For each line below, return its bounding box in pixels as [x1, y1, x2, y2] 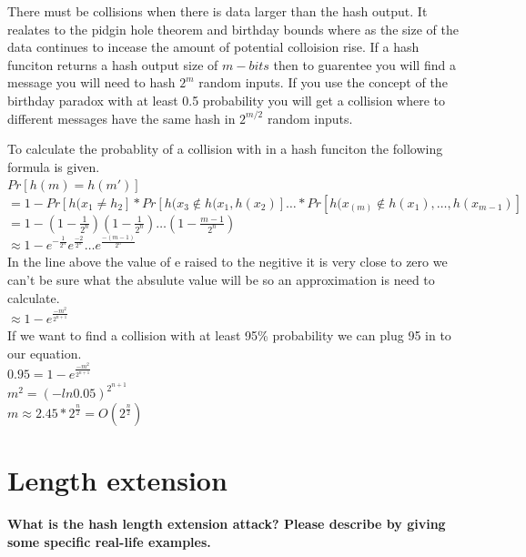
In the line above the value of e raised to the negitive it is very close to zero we [7, 252, 448, 271]
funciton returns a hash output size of [7, 55, 218, 74]
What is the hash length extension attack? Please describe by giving [7, 513, 446, 532]
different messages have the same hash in [7, 108, 236, 127]
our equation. [7, 343, 82, 362]
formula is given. [7, 157, 100, 176]
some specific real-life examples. [7, 532, 211, 551]
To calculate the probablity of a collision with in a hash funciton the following [7, 139, 443, 158]
